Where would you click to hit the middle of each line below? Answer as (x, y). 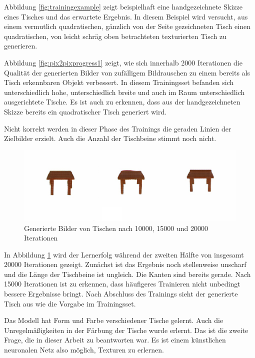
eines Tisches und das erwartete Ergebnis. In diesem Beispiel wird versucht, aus (126, 16)
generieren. (21, 46)
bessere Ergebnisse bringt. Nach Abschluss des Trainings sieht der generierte (121, 294)
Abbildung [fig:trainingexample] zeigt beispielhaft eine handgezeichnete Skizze (123, 6)
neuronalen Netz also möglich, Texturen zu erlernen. (84, 350)
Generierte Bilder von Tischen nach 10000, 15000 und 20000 (116, 228)
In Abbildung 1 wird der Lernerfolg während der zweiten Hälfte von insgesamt (124, 254)
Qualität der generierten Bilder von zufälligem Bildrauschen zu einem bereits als (127, 72)
